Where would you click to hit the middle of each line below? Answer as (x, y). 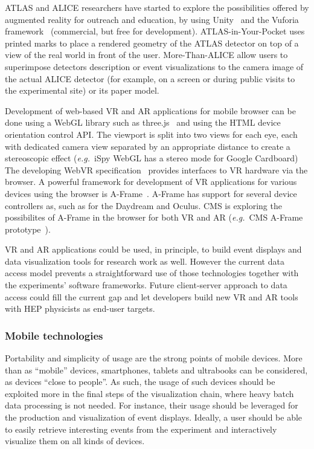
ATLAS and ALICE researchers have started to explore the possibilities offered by (157, 7)
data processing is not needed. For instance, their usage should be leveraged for (152, 405)
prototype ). (28, 229)
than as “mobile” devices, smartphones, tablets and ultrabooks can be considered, (156, 370)
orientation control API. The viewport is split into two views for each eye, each (151, 134)
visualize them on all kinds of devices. (75, 441)
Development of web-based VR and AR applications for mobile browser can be (150, 110)
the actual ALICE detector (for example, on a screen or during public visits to (150, 78)
